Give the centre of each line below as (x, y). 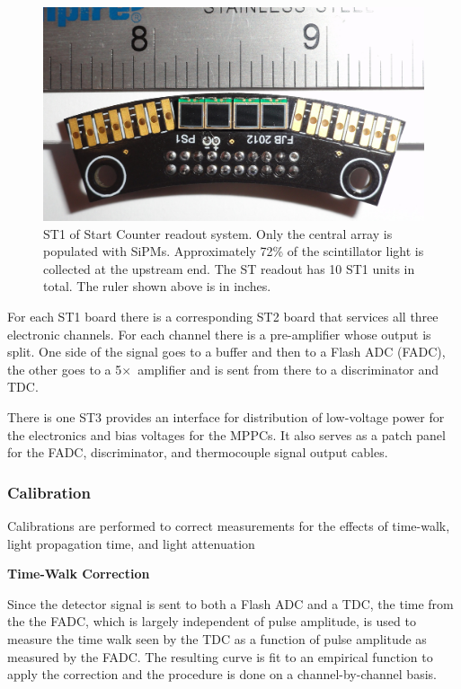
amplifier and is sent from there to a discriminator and (288, 369)
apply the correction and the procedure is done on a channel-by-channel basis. (222, 674)
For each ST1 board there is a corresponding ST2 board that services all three (223, 317)
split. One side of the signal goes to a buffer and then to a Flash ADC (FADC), (226, 352)
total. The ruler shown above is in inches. (157, 286)
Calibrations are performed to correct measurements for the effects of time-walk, (229, 526)
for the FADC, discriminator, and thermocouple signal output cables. (198, 452)
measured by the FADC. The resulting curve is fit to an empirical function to (220, 656)
